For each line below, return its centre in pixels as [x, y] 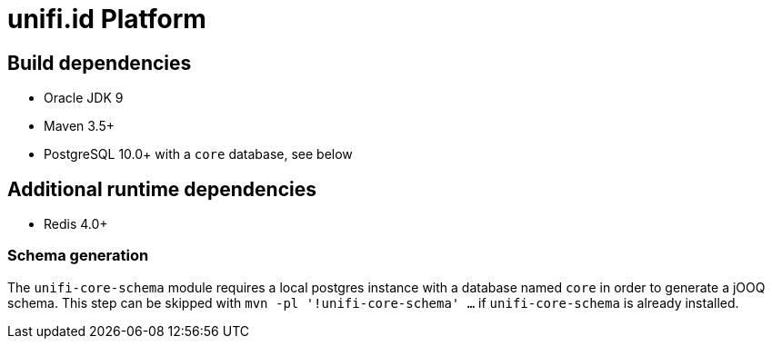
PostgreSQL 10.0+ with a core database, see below [198, 154]
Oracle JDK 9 [84, 98]
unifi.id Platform [107, 19]
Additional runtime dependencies [162, 189]
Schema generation [78, 256]
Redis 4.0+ [76, 224]
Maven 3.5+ [80, 126]
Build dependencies [100, 63]
